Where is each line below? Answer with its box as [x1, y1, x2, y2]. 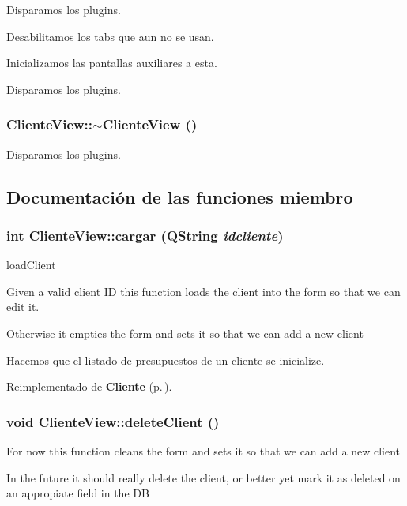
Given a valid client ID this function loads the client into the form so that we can [6, 283, 401, 299]
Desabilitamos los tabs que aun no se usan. [6, 28, 214, 44]
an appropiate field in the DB [6, 485, 149, 501]
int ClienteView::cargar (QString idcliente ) [6, 225, 284, 245]
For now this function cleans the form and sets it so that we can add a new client [6, 442, 401, 459]
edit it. [6, 298, 40, 315]
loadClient [6, 257, 56, 273]
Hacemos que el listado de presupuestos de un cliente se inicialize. [6, 351, 325, 368]
